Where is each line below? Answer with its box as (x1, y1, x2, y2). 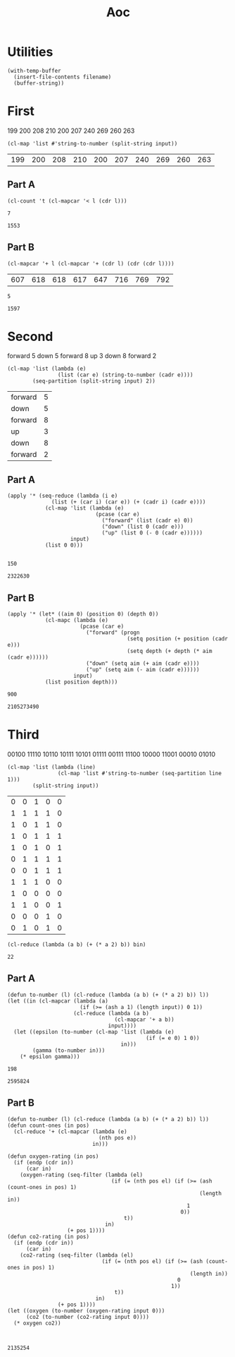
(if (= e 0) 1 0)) (146, 1034, 200, 1041)
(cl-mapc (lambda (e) (44, 617, 109, 624)
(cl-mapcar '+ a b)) (114, 1016, 174, 1023)
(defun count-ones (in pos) (7, 1122, 90, 1129)
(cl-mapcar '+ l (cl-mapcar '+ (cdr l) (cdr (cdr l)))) (7, 260, 174, 267)
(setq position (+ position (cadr (127, 635, 229, 642)
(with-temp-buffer (7, 67, 61, 74)
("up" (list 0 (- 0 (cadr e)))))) (101, 530, 203, 537)
